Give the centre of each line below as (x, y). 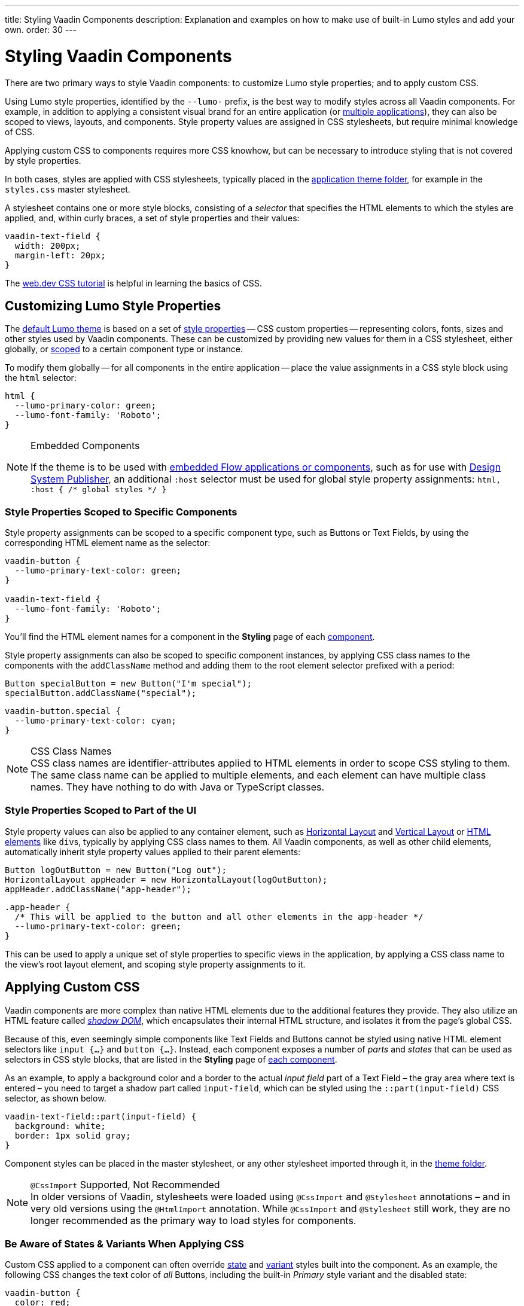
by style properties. (43, 160)
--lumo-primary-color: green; (85, 406)
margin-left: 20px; (60, 255)
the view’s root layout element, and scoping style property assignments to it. (155, 964)
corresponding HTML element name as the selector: (108, 543)
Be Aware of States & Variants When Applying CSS (125, 1244)
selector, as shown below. (56, 1098)
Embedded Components (85, 446)
